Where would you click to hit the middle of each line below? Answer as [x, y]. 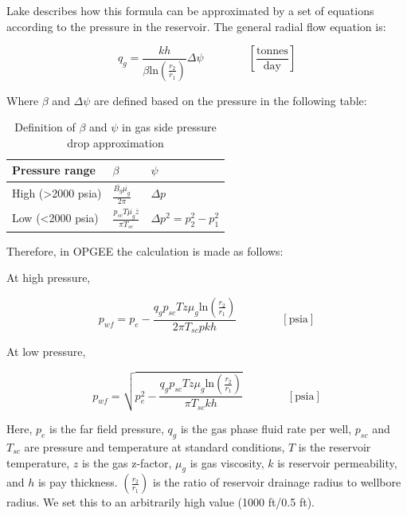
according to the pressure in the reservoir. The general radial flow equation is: [196, 26]
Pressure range [54, 170]
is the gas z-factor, [127, 462]
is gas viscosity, [227, 462]
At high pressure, [49, 278]
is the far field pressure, [107, 429]
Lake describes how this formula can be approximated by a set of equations [190, 10]
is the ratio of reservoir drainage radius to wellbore [277, 482]
